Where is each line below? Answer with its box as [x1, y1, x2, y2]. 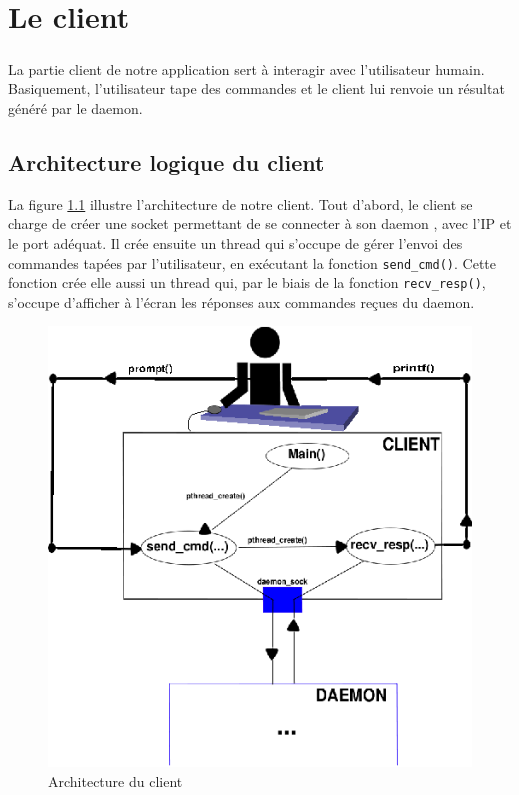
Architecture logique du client [8, 146, 325, 177]
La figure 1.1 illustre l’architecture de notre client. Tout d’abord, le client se [8, 193, 473, 214]
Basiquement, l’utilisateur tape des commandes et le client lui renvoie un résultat [8, 78, 505, 99]
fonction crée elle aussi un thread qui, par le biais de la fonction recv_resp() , [8, 272, 486, 293]
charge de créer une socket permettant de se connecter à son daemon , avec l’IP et [8, 213, 512, 234]
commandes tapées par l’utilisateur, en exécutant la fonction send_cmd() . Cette [8, 252, 497, 273]
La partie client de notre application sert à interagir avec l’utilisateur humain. [8, 58, 485, 79]
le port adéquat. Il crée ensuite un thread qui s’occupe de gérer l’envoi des [8, 232, 463, 253]
